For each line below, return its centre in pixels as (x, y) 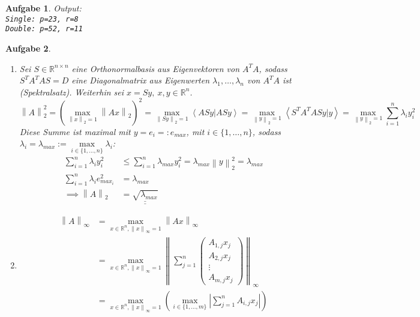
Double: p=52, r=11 (44, 29)
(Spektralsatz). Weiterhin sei (72, 92)
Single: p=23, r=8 (42, 19)
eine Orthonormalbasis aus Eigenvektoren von (156, 68)
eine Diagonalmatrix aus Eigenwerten (141, 80)
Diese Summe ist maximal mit (75, 131)
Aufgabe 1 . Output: (43, 8)
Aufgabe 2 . (28, 48)
